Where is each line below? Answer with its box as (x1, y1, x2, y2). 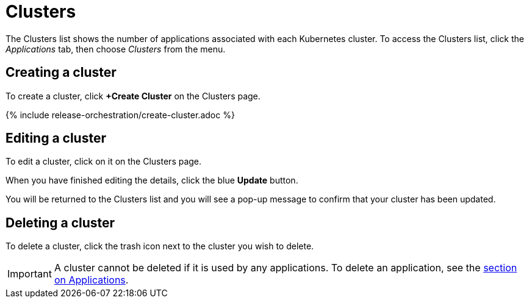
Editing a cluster (5, 130, 106, 146)
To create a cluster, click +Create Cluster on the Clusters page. (5, 90, 261, 101)
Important (7, 268, 52, 280)
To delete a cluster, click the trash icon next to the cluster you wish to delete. (5, 241, 314, 252)
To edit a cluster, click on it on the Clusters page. (5, 156, 202, 167)
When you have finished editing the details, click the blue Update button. (5, 175, 298, 186)
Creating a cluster (5, 65, 117, 80)
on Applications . (54, 274, 129, 287)
